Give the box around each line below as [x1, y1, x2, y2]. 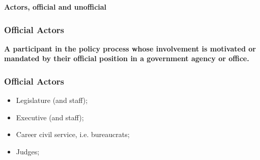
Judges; [16, 146, 40, 156]
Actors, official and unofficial [4, 2, 107, 12]
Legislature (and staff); [16, 95, 88, 105]
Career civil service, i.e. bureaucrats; [16, 129, 130, 140]
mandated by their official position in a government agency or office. [4, 53, 249, 64]
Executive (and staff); [16, 112, 84, 122]
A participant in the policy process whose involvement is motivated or [4, 43, 256, 54]
